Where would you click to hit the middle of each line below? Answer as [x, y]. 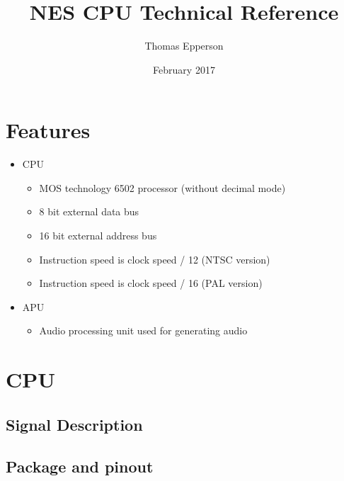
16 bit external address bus [98, 236]
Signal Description [74, 424]
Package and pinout [80, 466]
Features [48, 130]
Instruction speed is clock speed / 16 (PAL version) [151, 283]
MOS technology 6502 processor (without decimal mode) [162, 187]
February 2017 [184, 69]
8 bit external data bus [89, 211]
